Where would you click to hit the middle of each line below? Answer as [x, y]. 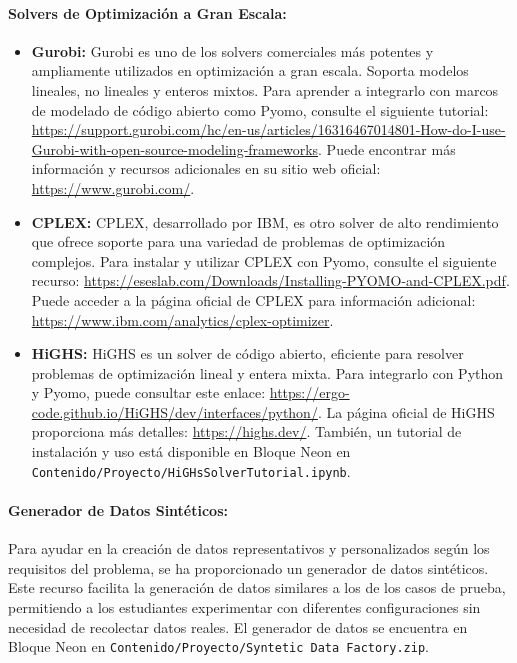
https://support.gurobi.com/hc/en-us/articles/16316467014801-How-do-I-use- [268, 129]
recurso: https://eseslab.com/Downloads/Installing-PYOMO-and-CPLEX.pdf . [270, 280]
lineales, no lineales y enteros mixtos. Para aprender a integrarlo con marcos [265, 89]
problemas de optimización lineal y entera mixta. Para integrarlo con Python [267, 372]
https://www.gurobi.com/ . [113, 187]
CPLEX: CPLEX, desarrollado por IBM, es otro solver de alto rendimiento [265, 221]
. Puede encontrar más [387, 148]
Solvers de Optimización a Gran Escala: [147, 12]
